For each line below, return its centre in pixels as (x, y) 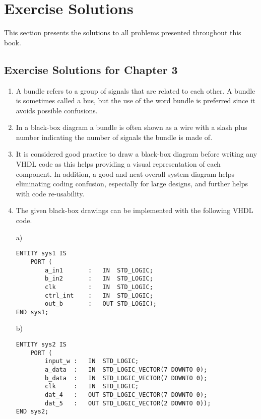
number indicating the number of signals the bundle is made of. (114, 137)
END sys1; (32, 312)
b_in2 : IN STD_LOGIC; (99, 279)
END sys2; (32, 412)
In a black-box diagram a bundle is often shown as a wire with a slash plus (132, 127)
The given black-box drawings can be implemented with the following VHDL (135, 210)
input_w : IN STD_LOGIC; (92, 361)
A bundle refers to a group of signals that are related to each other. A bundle (136, 90)
